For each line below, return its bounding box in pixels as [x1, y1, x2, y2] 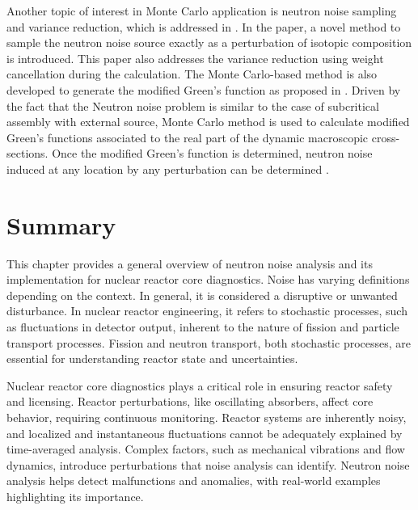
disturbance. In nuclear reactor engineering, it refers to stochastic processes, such [6, 302, 407, 319]
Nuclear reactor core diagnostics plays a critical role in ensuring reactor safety [6, 377, 393, 394]
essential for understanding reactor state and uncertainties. [6, 350, 298, 367]
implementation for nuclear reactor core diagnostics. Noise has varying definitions [6, 271, 410, 288]
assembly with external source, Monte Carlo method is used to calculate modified [6, 113, 410, 130]
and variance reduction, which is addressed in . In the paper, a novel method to [6, 18, 401, 35]
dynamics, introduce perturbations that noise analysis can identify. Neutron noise [6, 456, 410, 473]
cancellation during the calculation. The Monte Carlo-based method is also [6, 65, 378, 82]
